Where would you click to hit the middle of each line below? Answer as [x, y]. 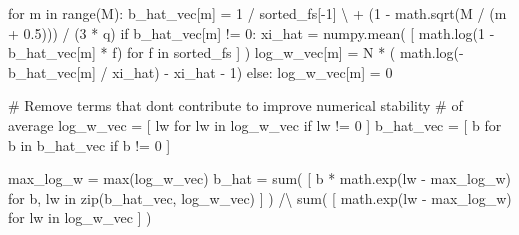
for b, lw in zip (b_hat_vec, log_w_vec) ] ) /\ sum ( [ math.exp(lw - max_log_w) [260, 197]
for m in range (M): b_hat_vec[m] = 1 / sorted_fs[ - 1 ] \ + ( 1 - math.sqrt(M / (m [257, 13]
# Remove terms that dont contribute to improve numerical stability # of [235, 105]
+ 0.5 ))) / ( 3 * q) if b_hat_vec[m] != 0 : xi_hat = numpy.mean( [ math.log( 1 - [251, 32]
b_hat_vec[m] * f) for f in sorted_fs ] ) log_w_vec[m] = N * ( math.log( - [236, 52]
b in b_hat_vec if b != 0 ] [89, 144]
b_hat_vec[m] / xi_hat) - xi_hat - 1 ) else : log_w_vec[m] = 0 [200, 71]
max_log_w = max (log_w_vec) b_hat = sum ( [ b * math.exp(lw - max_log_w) [259, 178]
